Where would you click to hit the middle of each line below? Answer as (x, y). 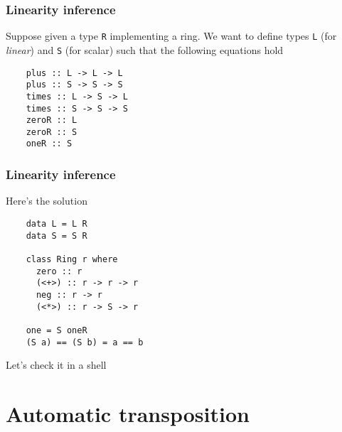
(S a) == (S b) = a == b (85, 342)
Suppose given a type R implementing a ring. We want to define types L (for (171, 36)
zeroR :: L (52, 120)
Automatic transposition (128, 413)
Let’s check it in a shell (56, 365)
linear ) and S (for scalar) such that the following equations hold (145, 49)
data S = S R (57, 236)
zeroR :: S (52, 132)
